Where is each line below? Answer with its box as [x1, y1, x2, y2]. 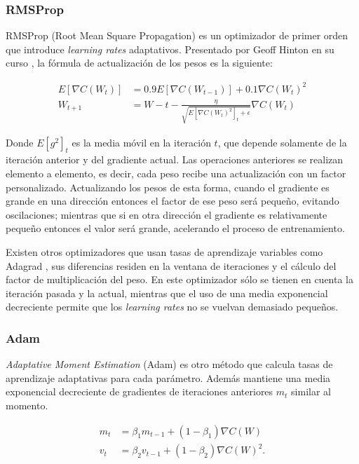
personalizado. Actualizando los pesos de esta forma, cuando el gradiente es [6, 179, 330, 194]
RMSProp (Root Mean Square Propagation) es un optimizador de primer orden [6, 28, 348, 43]
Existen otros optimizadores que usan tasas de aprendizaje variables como [6, 244, 323, 259]
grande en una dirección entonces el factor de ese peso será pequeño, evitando [6, 193, 339, 208]
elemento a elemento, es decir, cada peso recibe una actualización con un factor [6, 165, 346, 180]
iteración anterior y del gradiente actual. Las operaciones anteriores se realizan [6, 152, 344, 167]
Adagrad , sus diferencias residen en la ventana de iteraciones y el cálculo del [6, 258, 337, 273]
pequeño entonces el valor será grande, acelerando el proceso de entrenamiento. [6, 221, 345, 236]
